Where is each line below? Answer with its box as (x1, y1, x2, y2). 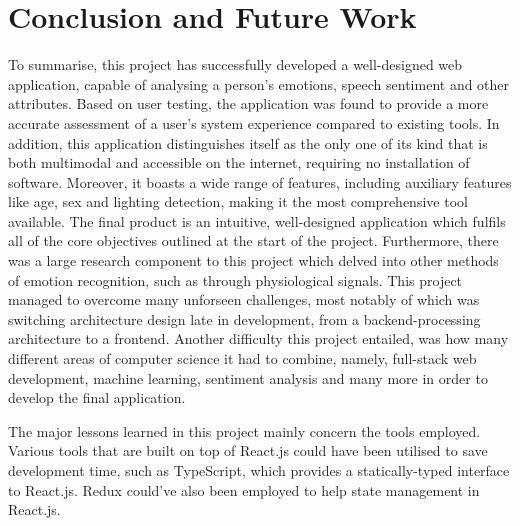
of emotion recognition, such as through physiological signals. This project (8, 269, 463, 290)
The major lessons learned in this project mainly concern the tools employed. (8, 420, 481, 441)
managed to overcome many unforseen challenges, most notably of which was (8, 289, 480, 310)
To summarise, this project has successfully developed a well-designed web (8, 54, 463, 75)
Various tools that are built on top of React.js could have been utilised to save (8, 440, 488, 461)
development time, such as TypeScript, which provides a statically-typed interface (8, 460, 510, 480)
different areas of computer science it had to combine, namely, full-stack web (8, 348, 477, 369)
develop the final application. (8, 387, 186, 408)
